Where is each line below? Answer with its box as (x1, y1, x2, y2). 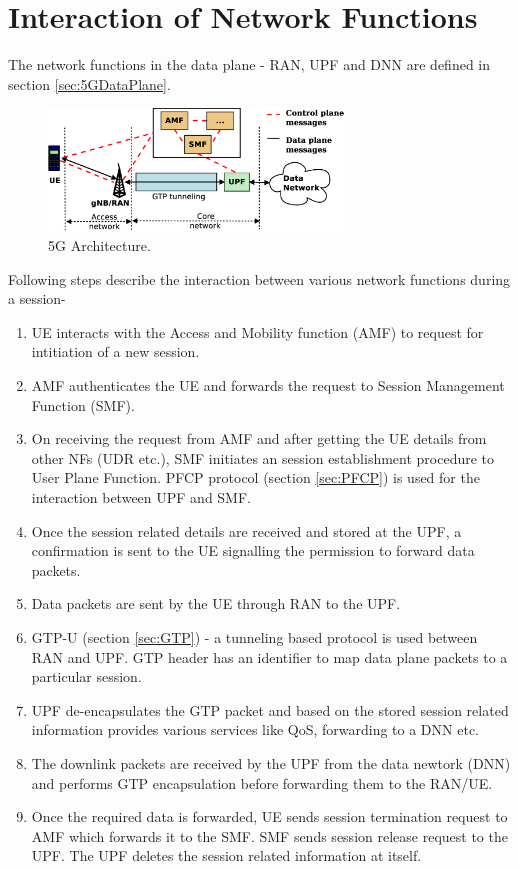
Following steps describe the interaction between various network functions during (8, 268, 511, 289)
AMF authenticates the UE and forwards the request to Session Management (31, 375, 505, 396)
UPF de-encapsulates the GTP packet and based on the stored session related (31, 699, 509, 720)
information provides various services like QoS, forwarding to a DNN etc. (31, 719, 479, 740)
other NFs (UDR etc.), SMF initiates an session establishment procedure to (31, 447, 495, 468)
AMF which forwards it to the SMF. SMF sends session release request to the (31, 825, 508, 846)
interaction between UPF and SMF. (31, 487, 251, 508)
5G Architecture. (48, 235, 151, 256)
